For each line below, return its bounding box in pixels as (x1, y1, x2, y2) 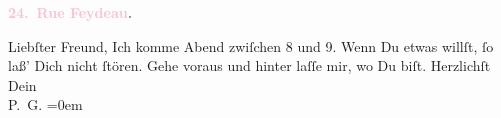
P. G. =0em (8, 94, 83, 115)
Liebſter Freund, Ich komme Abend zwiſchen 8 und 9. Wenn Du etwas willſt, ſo (8, 35, 494, 56)
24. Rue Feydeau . (8, 2, 133, 22)
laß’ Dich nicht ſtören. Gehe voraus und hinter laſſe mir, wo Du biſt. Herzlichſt (8, 55, 491, 76)
